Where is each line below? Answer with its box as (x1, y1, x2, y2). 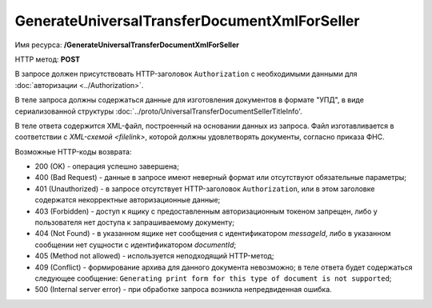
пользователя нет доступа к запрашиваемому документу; (34, 218, 235, 227)
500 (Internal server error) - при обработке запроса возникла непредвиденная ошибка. (34, 285, 332, 294)
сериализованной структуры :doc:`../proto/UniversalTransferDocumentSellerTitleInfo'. (14, 106, 303, 116)
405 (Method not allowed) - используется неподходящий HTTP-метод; (34, 251, 274, 261)
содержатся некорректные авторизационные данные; (34, 195, 221, 205)
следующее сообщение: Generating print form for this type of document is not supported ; (34, 273, 392, 283)
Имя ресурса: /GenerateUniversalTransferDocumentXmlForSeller (14, 40, 239, 50)
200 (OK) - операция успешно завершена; (34, 162, 179, 171)
